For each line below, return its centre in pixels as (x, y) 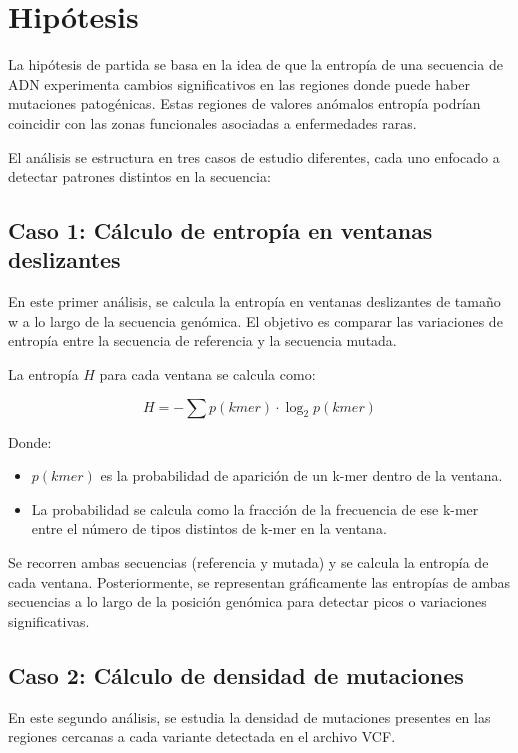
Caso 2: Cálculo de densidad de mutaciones (236, 674)
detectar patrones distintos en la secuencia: (139, 176)
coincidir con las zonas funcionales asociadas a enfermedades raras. (212, 122)
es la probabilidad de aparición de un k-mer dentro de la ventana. (301, 475)
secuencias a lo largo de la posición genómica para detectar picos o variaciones (247, 601)
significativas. (49, 620)
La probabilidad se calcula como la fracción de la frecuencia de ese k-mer (255, 508)
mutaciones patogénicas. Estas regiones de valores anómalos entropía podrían (244, 103)
